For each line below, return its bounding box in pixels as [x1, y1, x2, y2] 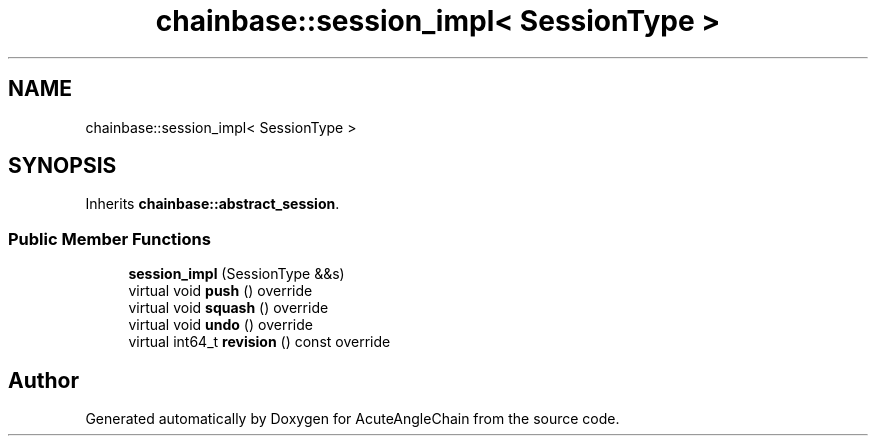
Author [8, 367, 79, 393]
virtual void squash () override [128, 299, 329, 317]
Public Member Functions [8, 228, 211, 249]
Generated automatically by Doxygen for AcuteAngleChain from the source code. [85, 410, 620, 428]
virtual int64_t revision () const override [128, 333, 391, 351]
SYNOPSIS [8, 153, 117, 179]
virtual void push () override [128, 282, 313, 300]
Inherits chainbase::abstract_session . [85, 195, 340, 213]
